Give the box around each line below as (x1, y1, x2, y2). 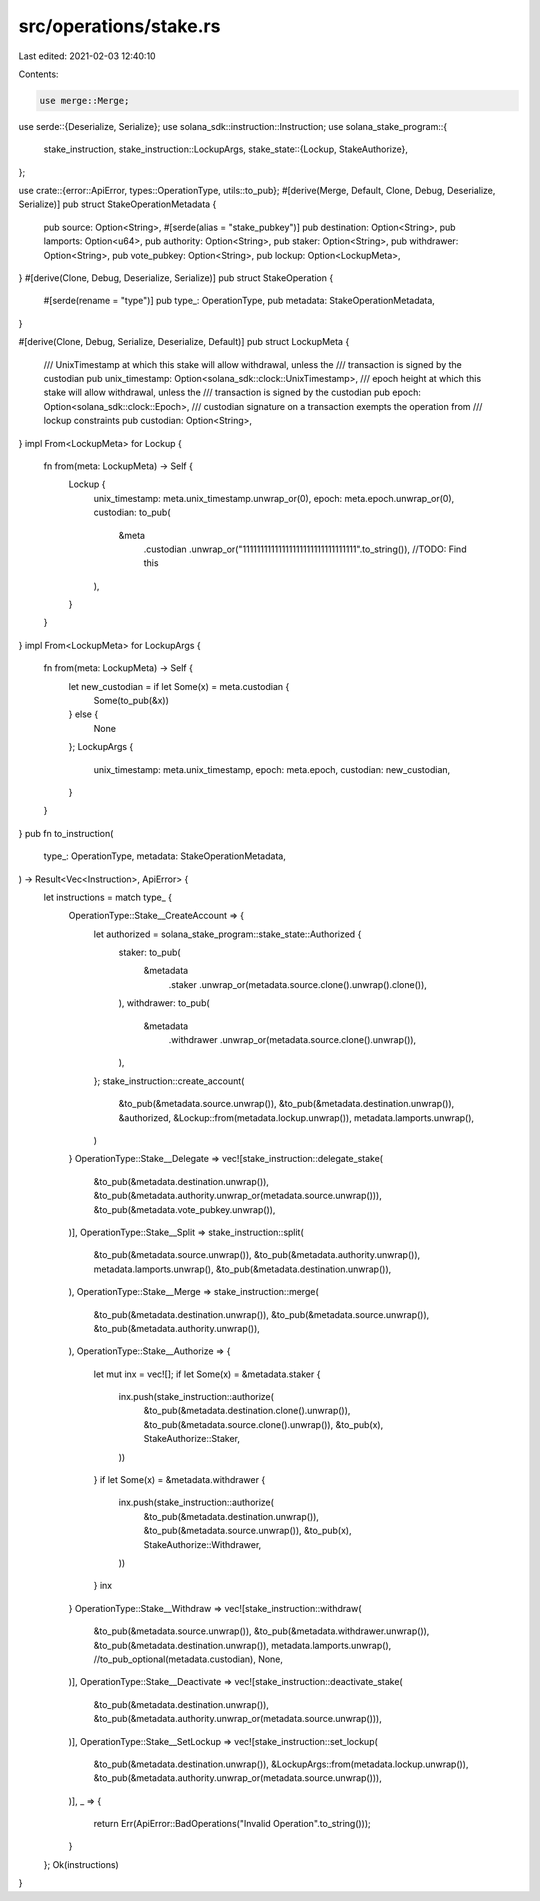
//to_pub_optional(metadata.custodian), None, (93, 1653, 284, 1665)
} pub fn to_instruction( (18, 827, 114, 839)
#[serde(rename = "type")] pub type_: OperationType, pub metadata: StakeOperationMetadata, (43, 295, 435, 307)
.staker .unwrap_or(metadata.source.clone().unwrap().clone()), (168, 978, 427, 990)
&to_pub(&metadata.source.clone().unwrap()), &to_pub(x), (143, 1418, 384, 1430)
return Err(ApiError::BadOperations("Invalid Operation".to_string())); (93, 1818, 372, 1830)
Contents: (18, 68, 59, 80)
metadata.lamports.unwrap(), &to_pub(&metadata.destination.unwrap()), (93, 1263, 392, 1275)
